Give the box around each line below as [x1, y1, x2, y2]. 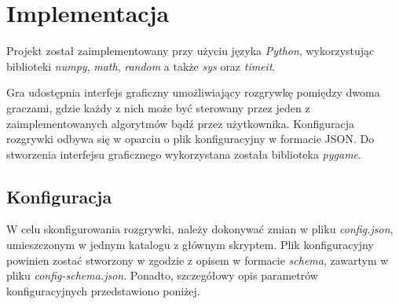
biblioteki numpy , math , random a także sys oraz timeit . [6, 57, 276, 74]
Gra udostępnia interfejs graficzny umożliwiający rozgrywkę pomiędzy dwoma [6, 84, 380, 101]
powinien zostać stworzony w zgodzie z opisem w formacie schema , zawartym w [6, 251, 389, 268]
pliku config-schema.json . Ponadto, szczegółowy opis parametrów [6, 267, 318, 284]
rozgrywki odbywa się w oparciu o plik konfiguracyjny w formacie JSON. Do [6, 130, 375, 147]
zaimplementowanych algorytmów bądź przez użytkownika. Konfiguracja [6, 115, 355, 131]
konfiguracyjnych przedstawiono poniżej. [6, 282, 200, 299]
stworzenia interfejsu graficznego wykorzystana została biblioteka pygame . [6, 145, 361, 162]
